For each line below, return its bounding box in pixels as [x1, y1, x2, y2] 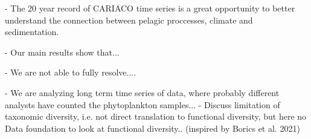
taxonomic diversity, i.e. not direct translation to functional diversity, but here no [5, 110, 307, 123]
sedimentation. [5, 25, 59, 38]
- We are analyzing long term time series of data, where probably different [5, 86, 280, 99]
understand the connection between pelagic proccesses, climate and [5, 13, 253, 26]
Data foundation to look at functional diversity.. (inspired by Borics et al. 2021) [5, 121, 300, 134]
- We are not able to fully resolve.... [5, 66, 136, 79]
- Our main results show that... [5, 45, 120, 58]
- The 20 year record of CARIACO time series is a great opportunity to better [5, 2, 295, 14]
